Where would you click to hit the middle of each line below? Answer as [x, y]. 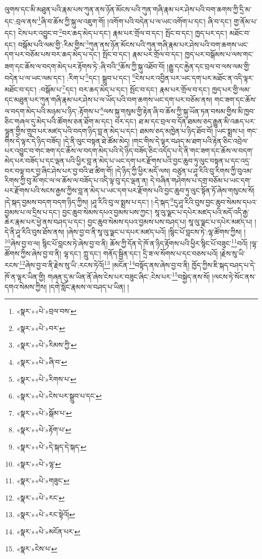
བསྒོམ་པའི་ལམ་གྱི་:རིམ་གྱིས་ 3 [53, 44]
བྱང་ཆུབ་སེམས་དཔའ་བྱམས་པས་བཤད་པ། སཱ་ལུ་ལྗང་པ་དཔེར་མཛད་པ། [170, 222]
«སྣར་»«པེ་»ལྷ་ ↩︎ [39, 463]
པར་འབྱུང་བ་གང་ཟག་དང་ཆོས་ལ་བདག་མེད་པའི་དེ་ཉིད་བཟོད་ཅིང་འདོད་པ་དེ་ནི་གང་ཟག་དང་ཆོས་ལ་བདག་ [129, 151]
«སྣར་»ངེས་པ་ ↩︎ [37, 548]
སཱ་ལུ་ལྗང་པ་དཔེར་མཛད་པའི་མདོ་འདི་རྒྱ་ [202, 212]
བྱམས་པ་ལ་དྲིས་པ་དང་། [32, 212]
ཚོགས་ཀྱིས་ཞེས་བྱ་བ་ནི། [33, 253]
